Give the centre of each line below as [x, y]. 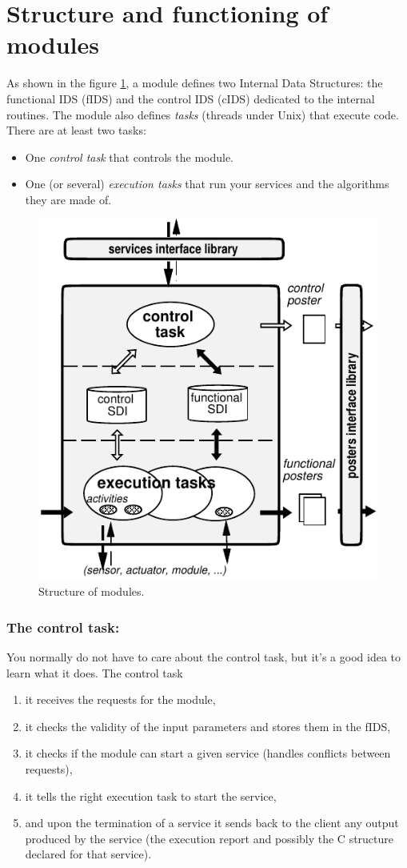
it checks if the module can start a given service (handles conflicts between [208, 753]
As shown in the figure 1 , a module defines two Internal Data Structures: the [195, 83]
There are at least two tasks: [76, 130]
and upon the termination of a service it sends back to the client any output [212, 823]
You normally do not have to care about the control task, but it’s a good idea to [204, 657]
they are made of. [68, 199]
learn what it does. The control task [95, 672]
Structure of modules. [92, 591]
